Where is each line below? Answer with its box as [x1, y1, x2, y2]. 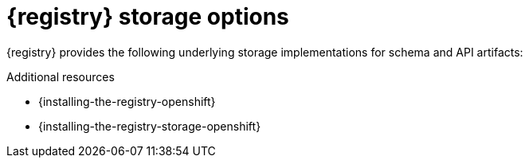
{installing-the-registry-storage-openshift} [38, 119, 261, 133]
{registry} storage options [6, 3, 289, 30]
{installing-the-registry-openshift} [38, 94, 216, 108]
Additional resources [6, 69, 115, 84]
